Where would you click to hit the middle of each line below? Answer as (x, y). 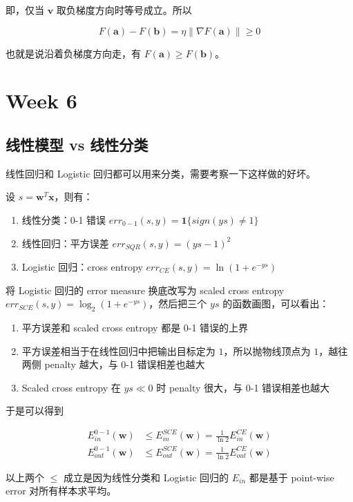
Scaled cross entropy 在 (71, 387)
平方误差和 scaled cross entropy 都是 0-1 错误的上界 (135, 327)
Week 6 (41, 100)
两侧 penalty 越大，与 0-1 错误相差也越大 (113, 364)
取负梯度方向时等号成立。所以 (124, 10)
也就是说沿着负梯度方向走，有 (73, 53)
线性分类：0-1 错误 (64, 219)
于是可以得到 (35, 411)
